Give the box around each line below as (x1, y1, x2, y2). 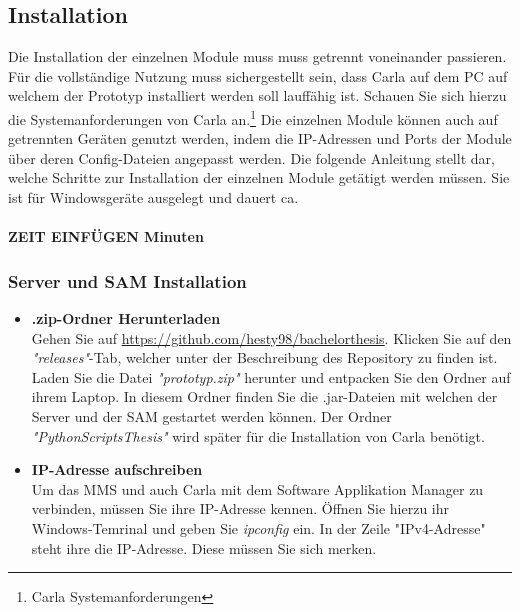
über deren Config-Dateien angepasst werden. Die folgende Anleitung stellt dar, (8, 147, 495, 168)
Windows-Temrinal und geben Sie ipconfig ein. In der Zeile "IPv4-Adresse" (31, 517, 486, 538)
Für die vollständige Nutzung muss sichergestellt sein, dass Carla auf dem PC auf (8, 65, 508, 86)
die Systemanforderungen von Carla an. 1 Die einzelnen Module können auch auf (8, 105, 498, 129)
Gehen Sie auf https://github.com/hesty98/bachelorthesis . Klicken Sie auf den (31, 327, 512, 348)
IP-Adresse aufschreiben (31, 459, 203, 480)
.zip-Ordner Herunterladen (31, 308, 221, 329)
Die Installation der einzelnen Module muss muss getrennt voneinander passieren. (8, 46, 507, 67)
